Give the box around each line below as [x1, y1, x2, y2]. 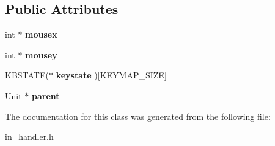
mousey [25, 48, 57, 61]
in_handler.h [5, 130, 54, 143]
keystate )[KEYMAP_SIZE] [56, 69, 167, 82]
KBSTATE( [5, 69, 49, 82]
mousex [25, 28, 57, 41]
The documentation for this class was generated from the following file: [5, 109, 271, 122]
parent [31, 89, 60, 102]
